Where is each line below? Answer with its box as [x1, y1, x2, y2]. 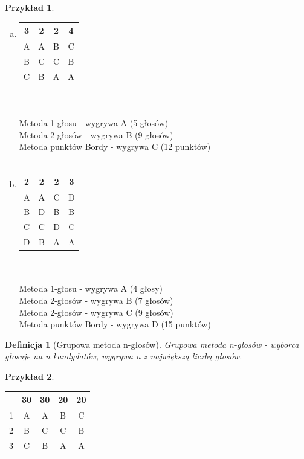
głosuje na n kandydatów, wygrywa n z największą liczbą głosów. [5, 350, 242, 362]
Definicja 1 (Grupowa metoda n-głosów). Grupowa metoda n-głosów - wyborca [5, 338, 299, 350]
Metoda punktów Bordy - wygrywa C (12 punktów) [19, 140, 211, 153]
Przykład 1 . [5, 1, 54, 13]
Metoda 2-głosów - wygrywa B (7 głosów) [19, 294, 173, 307]
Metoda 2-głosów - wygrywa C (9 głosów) [19, 306, 173, 318]
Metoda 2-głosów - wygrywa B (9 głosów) [19, 128, 173, 141]
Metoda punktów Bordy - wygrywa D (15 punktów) [19, 318, 211, 330]
